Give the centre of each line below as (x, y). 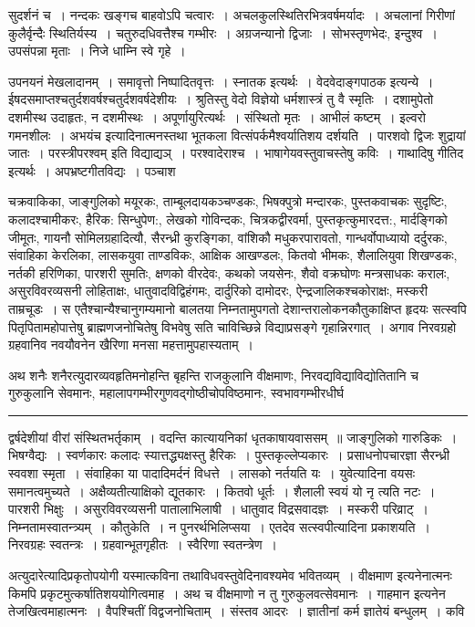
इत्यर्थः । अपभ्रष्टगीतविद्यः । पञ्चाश (92, 170)
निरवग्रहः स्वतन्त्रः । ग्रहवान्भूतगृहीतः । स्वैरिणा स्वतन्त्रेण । (143, 544)
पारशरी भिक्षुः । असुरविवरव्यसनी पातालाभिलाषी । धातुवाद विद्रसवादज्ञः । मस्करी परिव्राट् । (219, 509)
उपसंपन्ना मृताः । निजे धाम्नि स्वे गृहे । (97, 51)
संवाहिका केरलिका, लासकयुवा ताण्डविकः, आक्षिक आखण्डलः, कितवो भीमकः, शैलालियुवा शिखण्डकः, (233, 255)
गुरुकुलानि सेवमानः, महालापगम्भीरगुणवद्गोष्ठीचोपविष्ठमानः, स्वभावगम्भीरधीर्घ (176, 393)
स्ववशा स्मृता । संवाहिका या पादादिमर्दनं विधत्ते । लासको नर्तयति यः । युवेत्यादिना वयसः (212, 473)
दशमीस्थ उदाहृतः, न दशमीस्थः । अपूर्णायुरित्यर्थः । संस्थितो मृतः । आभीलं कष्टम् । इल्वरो (217, 116)
